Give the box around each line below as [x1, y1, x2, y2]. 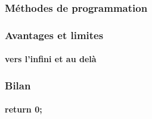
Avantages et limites [5, 27, 104, 42]
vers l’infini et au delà [5, 53, 97, 65]
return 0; [5, 103, 42, 115]
